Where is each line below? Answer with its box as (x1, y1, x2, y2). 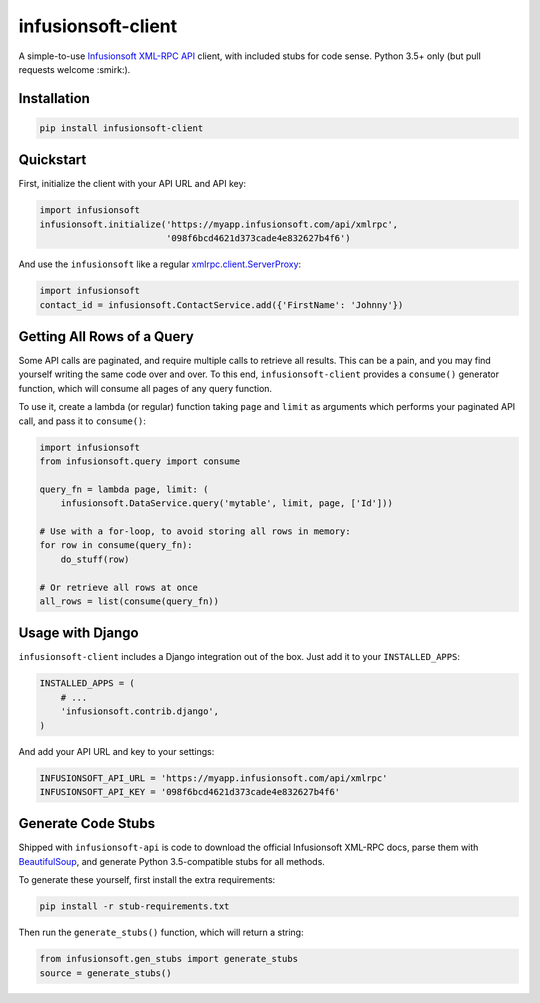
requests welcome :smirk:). (18, 63, 131, 75)
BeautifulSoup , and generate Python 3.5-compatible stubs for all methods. (18, 855, 325, 867)
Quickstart (18, 151, 87, 169)
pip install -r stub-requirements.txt (39, 901, 230, 912)
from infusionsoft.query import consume (39, 456, 240, 467)
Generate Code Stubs (18, 815, 155, 832)
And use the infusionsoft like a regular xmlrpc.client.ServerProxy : (18, 258, 302, 270)
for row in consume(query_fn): (39, 540, 194, 551)
